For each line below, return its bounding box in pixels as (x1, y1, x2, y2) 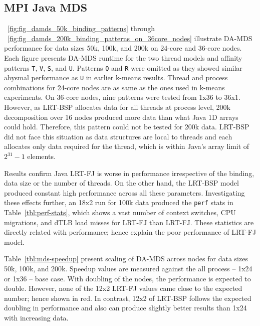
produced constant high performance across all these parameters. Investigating (4, 187, 245, 198)
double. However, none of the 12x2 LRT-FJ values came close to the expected (4, 283, 242, 293)
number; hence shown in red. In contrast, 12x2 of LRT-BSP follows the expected (4, 292, 251, 303)
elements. (27, 151, 56, 161)
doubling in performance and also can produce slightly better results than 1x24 (4, 302, 247, 313)
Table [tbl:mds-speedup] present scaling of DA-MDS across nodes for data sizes (4, 253, 248, 264)
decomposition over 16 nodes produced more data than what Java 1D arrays (4, 111, 238, 122)
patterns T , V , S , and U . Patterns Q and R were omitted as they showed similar (4, 62, 242, 73)
